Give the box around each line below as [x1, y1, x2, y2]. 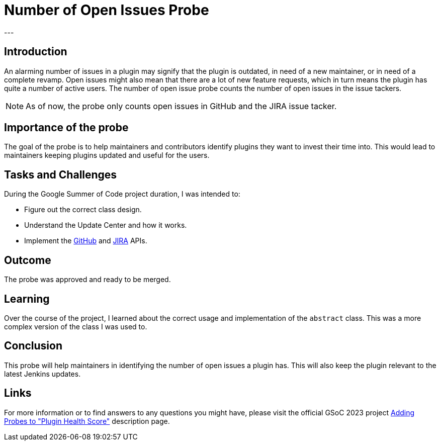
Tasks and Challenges [4, 168, 117, 181]
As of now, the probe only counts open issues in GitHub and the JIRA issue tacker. [26, 101, 337, 111]
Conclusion [4, 339, 63, 352]
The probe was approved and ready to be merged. [4, 275, 171, 284]
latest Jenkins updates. [4, 369, 81, 378]
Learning [4, 292, 50, 305]
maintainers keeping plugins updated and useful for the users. [4, 151, 210, 160]
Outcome [4, 253, 51, 266]
